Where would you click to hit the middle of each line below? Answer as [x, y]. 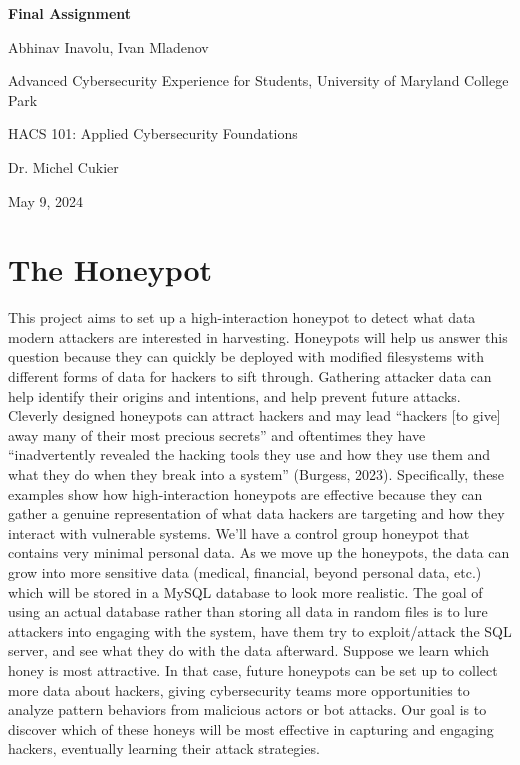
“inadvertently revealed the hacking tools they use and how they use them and [249, 454]
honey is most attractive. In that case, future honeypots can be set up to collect [253, 669]
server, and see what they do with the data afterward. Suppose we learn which [249, 650]
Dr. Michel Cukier [63, 166]
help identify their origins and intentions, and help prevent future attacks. [234, 395]
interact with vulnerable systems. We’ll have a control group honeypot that [239, 532]
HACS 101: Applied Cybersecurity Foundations [153, 133]
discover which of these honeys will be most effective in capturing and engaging [251, 728]
